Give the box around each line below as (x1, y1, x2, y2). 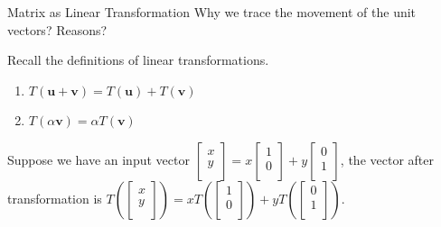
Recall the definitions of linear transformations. (7, 50, 269, 69)
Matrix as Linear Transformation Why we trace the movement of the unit (7, 3, 417, 21)
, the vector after (340, 150, 434, 168)
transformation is (7, 188, 102, 207)
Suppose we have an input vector (7, 150, 190, 168)
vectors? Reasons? (7, 20, 108, 39)
